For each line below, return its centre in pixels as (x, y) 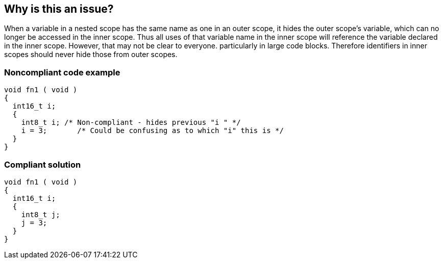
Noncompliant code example (62, 72)
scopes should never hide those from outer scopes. (91, 55)
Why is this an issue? (59, 9)
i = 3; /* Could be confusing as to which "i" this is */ (152, 131)
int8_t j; (41, 214)
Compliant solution (43, 164)
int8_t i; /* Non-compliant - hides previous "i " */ (131, 123)
